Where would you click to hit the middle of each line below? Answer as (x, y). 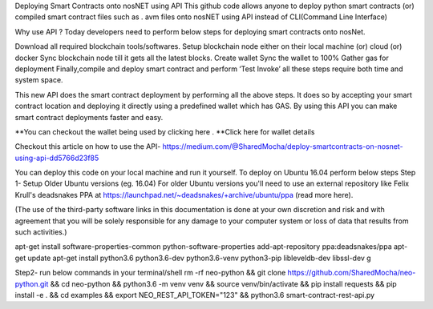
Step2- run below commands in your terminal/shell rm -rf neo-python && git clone (150, 273)
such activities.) (41, 232)
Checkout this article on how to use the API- (88, 146)
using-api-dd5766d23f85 (57, 158)
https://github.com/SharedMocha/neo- (352, 273)
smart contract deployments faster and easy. (89, 117)
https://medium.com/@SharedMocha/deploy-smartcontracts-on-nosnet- (283, 146)
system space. (39, 80)
